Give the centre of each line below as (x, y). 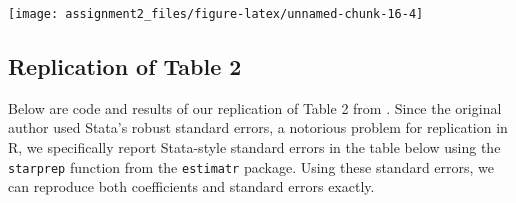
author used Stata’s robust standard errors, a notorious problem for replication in (258, 127)
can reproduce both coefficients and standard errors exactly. (191, 186)
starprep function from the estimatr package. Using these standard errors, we (251, 166)
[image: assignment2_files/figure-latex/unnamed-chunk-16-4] (216, 14)
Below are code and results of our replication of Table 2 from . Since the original (255, 107)
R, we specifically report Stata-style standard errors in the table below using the (254, 147)
